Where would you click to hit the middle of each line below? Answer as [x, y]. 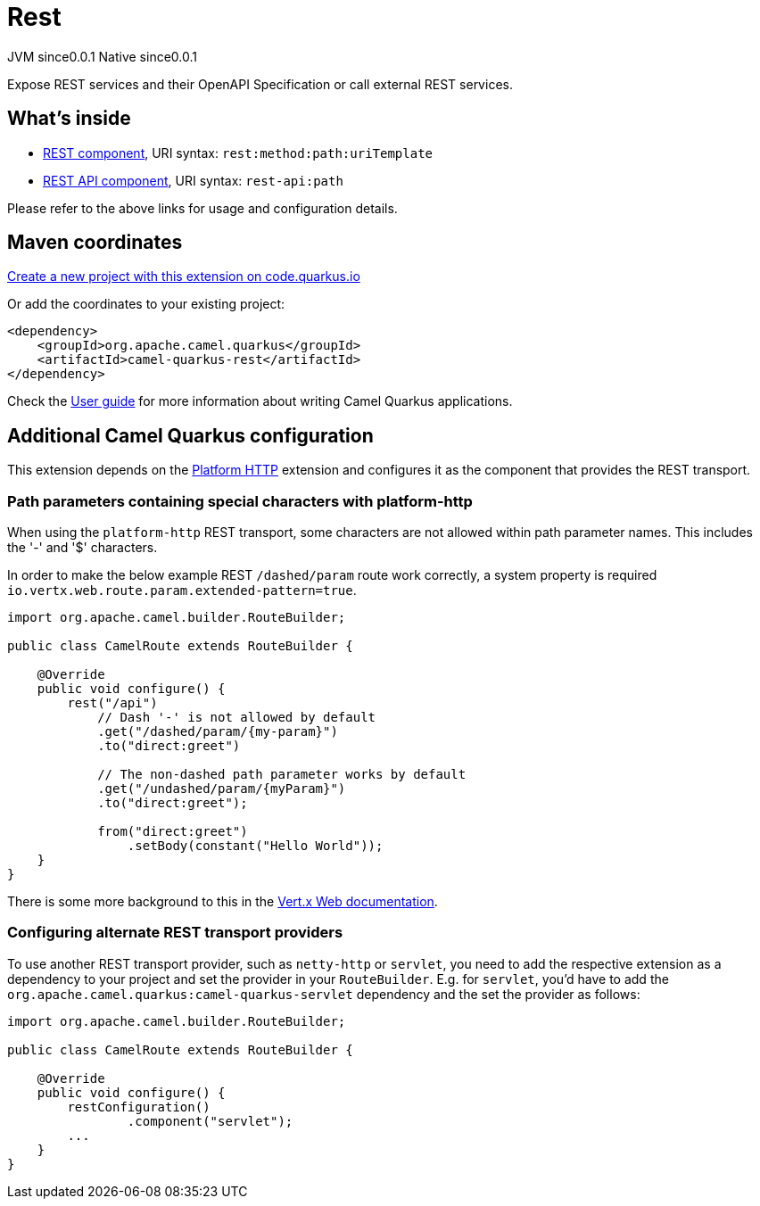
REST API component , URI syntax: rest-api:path [193, 180]
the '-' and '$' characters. [83, 548]
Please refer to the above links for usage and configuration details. [202, 208]
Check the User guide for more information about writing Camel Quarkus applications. [260, 401]
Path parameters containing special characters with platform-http [240, 501]
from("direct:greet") [173, 832]
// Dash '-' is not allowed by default [237, 718]
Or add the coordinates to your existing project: [146, 304]
